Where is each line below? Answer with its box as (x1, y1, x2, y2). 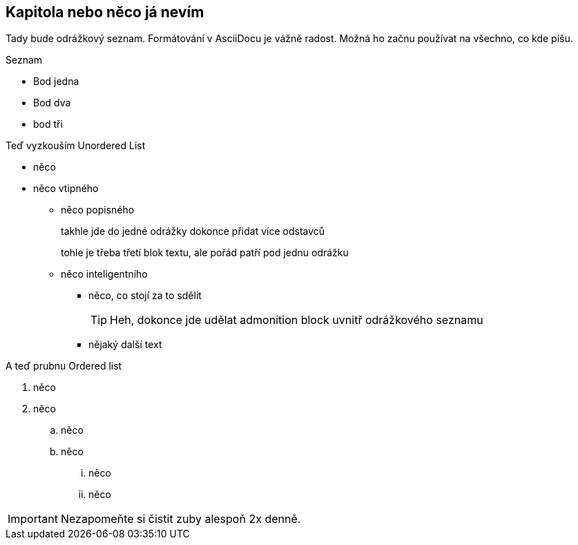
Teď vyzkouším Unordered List (6, 140, 146, 152)
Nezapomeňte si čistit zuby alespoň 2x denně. (60, 512, 301, 526)
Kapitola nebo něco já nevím (6, 3, 204, 21)
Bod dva (33, 97, 71, 109)
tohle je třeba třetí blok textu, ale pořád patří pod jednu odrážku (61, 247, 349, 259)
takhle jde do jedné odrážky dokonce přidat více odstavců (61, 225, 325, 238)
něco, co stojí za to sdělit (88, 289, 202, 302)
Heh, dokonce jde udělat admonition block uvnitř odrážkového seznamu (110, 313, 483, 327)
